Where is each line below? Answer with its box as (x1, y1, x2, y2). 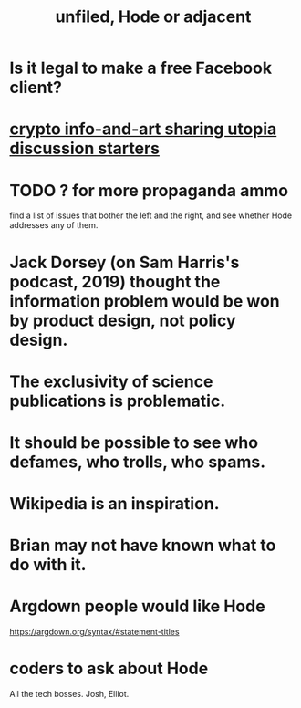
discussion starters (9, 139, 161, 159)
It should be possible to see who (9, 432, 258, 453)
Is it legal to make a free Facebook (9, 57, 272, 78)
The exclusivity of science (9, 371, 213, 391)
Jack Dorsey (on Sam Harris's (9, 252, 240, 273)
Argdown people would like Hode (9, 596, 266, 617)
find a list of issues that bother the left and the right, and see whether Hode (9, 210, 293, 221)
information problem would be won (9, 290, 280, 311)
